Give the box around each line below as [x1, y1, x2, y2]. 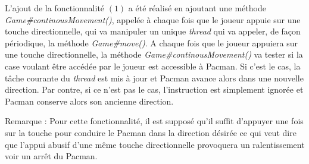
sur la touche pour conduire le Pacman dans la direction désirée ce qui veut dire [5, 126, 296, 138]
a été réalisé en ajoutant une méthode [128, 2, 266, 14]
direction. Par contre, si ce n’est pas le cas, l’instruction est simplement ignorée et [5, 83, 304, 96]
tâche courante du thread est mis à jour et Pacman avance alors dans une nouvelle [5, 71, 304, 84]
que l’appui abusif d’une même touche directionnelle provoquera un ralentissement [5, 138, 305, 150]
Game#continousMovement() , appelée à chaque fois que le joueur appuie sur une [5, 13, 301, 26]
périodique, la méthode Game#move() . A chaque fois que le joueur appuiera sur [5, 36, 298, 49]
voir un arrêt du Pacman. [5, 150, 98, 162]
